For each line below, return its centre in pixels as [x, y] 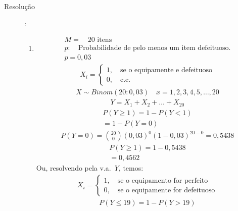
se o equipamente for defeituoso [166, 190]
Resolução [19, 6]
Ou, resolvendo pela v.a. [74, 168]
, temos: [131, 168]
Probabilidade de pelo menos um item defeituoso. [154, 48]
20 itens [100, 40]
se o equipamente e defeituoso [166, 70]
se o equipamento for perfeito [163, 180]
